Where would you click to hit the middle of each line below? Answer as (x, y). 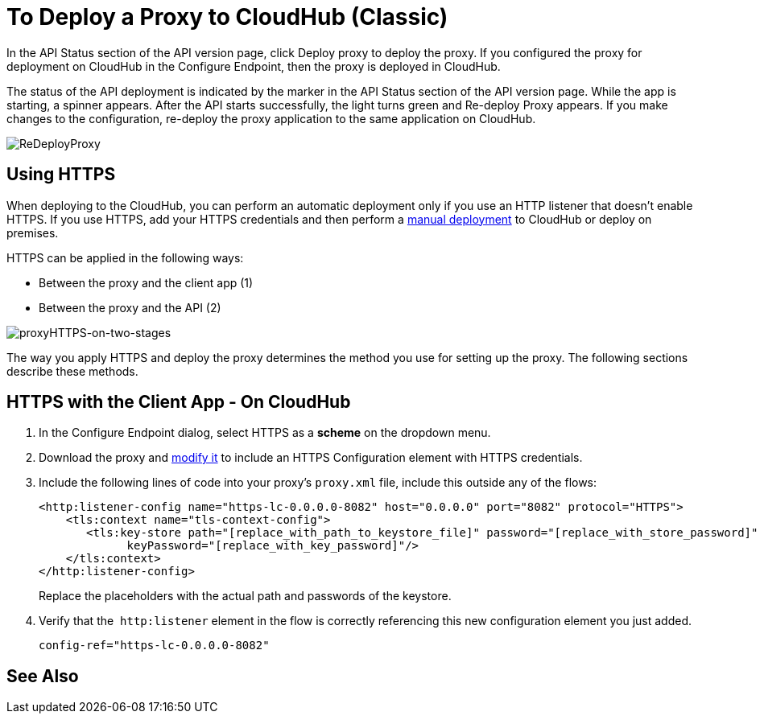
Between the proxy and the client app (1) (146, 282)
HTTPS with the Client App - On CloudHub (179, 402)
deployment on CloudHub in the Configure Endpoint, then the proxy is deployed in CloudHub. (254, 66)
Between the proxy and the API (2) (130, 307)
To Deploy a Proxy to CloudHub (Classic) (227, 17)
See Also (43, 676)
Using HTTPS (61, 175)
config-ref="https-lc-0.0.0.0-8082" (154, 646)
